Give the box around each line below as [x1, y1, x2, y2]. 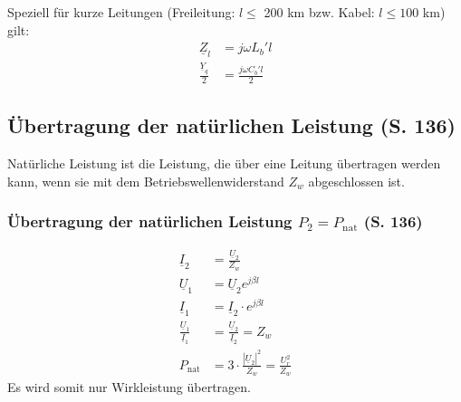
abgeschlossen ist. [308, 171, 405, 190]
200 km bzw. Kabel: [264, 3, 375, 21]
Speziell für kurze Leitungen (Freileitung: [7, 3, 235, 21]
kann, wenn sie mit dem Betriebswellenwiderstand [7, 171, 284, 190]
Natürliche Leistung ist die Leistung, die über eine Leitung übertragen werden [7, 154, 441, 173]
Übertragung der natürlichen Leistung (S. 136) [7, 111, 456, 139]
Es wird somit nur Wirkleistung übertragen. [7, 378, 251, 397]
